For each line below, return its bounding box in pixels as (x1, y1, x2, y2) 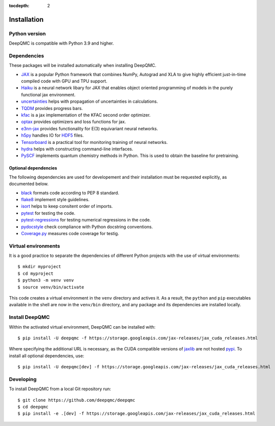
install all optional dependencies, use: (9, 353, 84, 359)
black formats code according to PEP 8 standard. (21, 189, 119, 196)
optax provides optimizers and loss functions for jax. (21, 119, 126, 125)
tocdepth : (9, 3, 30, 8)
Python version (9, 30, 46, 37)
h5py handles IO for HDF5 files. (21, 132, 84, 138)
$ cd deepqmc (17, 404, 49, 410)
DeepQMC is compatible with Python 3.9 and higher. (9, 40, 114, 46)
